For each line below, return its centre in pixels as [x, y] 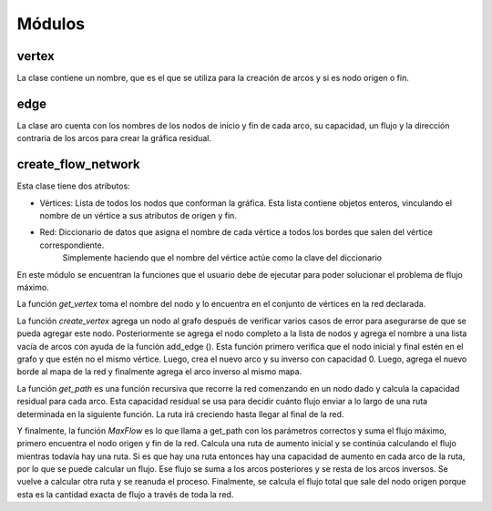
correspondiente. [72, 245]
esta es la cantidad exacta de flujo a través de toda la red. [125, 494]
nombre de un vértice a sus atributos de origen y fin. [138, 216]
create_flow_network [78, 164]
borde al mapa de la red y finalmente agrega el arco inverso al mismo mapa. [159, 372]
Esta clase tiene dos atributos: [74, 186]
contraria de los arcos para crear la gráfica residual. [114, 138]
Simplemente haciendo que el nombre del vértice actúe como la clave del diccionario [222, 258]
